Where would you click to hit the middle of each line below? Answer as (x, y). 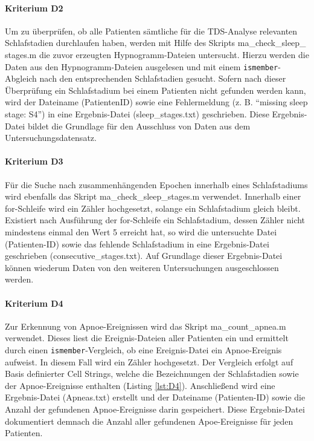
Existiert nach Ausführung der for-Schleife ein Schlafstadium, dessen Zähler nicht (155, 220)
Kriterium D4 (34, 303)
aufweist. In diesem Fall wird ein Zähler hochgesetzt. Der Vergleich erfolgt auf (149, 361)
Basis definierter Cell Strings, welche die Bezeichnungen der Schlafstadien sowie (152, 374)
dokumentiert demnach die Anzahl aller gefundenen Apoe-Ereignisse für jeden (149, 421)
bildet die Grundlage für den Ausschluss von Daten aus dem (139, 126)
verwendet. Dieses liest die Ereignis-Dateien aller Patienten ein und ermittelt (147, 338)
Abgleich (21, 78)
